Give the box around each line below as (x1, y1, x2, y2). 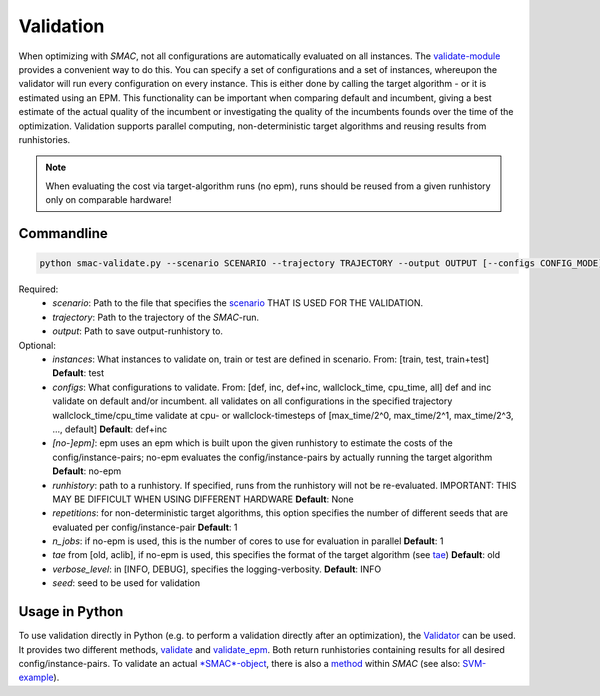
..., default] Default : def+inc (52, 423, 168, 435)
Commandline (18, 225, 109, 242)
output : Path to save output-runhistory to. (52, 325, 224, 337)
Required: (18, 283, 59, 295)
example (18, 671, 54, 684)
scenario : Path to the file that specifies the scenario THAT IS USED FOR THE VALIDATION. (52, 297, 424, 309)
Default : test (52, 367, 105, 379)
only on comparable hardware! (45, 194, 172, 206)
